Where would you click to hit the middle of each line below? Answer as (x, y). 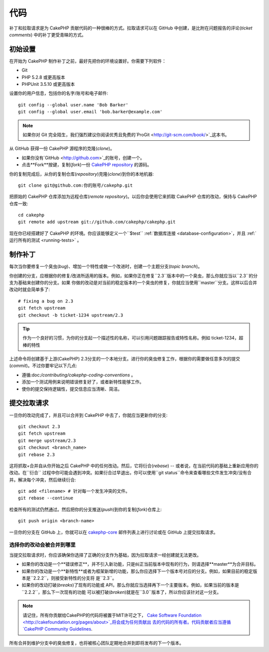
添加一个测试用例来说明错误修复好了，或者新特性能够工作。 (83, 382)
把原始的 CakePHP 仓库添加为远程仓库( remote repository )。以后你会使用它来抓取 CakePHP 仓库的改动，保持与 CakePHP (133, 197)
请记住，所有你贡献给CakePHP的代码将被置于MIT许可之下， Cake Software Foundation (112, 615)
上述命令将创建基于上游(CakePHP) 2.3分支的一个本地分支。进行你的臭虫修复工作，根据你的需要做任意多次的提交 (125, 359)
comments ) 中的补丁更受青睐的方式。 (48, 34)
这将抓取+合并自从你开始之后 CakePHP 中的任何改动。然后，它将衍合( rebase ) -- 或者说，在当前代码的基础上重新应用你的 (134, 466)
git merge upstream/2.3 (47, 440)
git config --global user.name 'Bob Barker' (73, 105)
